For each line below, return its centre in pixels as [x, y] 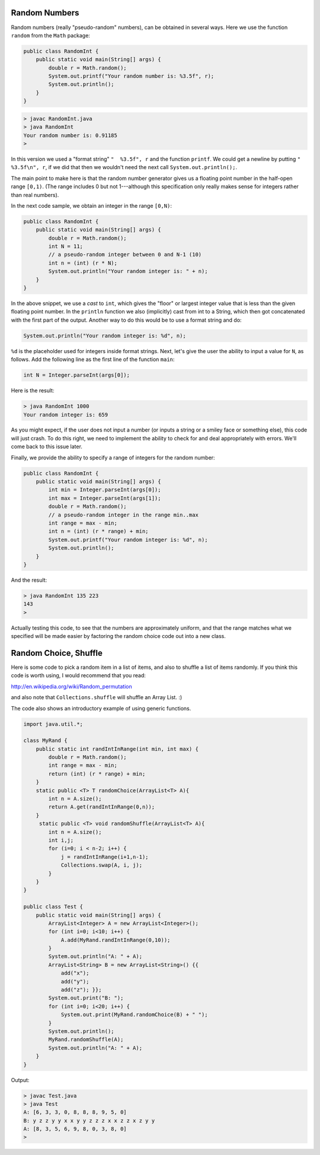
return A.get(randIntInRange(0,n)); [102, 807]
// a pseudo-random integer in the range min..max [123, 515]
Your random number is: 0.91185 [71, 135]
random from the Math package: [50, 35]
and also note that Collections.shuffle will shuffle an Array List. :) [97, 697]
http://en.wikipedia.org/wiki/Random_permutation [72, 686]
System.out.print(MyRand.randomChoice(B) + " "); [134, 1015]
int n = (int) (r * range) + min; [98, 532]
